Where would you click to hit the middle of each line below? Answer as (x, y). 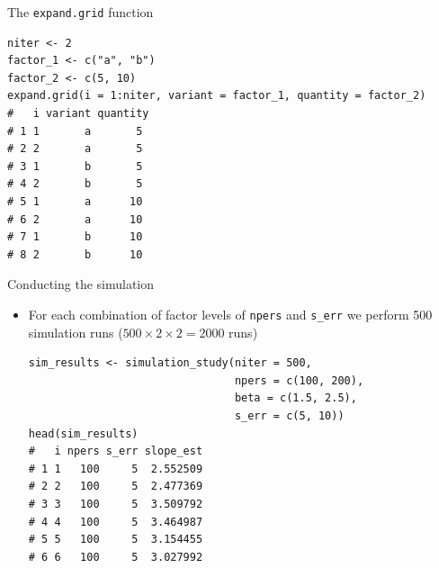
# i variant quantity (78, 114)
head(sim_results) (83, 433)
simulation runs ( (76, 332)
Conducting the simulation (81, 284)
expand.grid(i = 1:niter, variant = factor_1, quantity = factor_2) (217, 96)
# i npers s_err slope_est (116, 451)
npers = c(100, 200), (299, 380)
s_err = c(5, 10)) (289, 416)
